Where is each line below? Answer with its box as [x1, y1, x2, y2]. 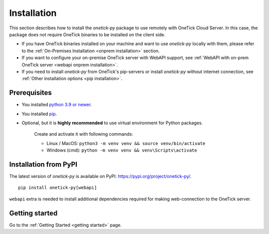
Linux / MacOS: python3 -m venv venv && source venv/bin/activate [46, 140, 206, 146]
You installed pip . [21, 111, 57, 117]
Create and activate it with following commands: [34, 131, 133, 137]
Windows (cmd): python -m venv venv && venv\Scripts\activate [46, 147, 197, 154]
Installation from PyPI [9, 160, 77, 168]
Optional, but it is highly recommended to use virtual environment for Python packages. [21, 120, 203, 126]
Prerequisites [9, 88, 52, 97]
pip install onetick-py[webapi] [18, 185, 97, 191]
